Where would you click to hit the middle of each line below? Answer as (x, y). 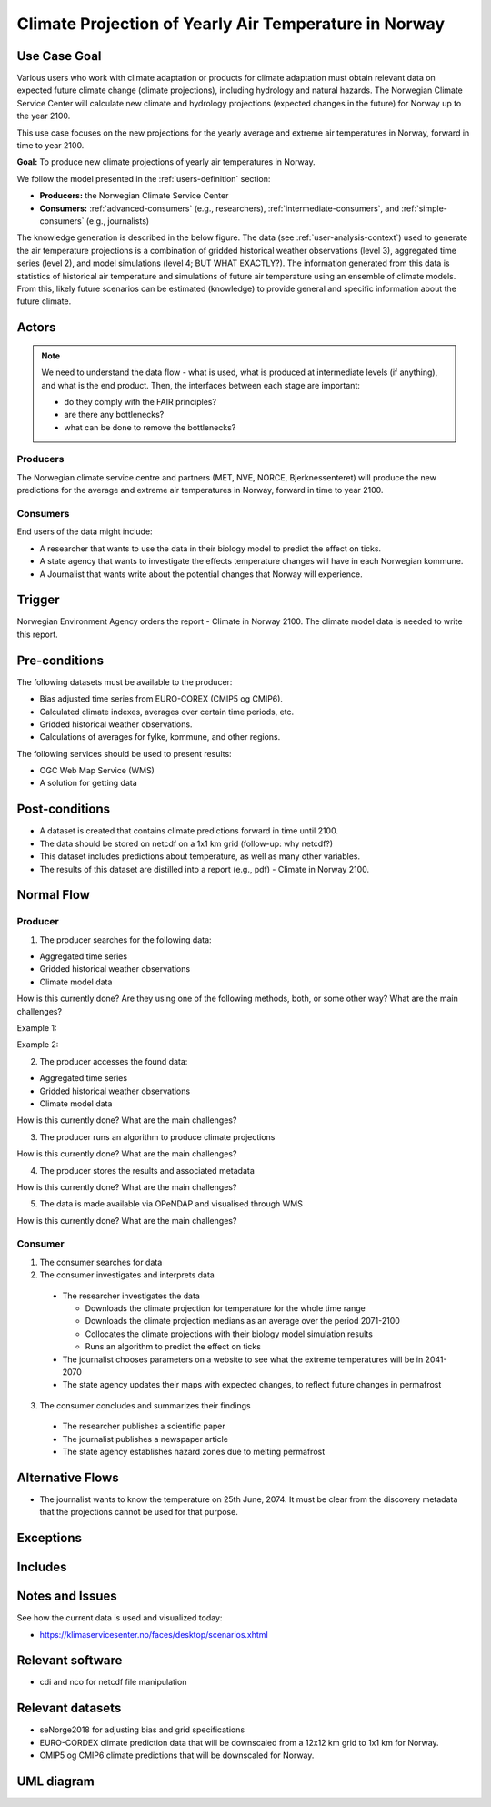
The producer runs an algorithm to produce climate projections (157, 1136)
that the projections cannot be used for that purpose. (139, 1512)
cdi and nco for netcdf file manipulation (113, 1682)
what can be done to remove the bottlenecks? (150, 427)
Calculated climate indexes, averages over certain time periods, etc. (167, 712)
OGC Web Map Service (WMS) (97, 771)
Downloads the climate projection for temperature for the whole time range (225, 1308)
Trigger (38, 600)
